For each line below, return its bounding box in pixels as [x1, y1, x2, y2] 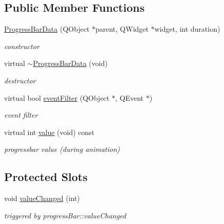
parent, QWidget [95, 24, 149, 34]
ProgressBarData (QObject [4, 24, 90, 34]
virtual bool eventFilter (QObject [4, 92, 110, 103]
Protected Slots [4, 169, 88, 185]
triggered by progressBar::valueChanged [4, 210, 126, 220]
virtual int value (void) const [4, 126, 95, 137]
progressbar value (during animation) [4, 144, 120, 154]
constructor [4, 40, 39, 51]
